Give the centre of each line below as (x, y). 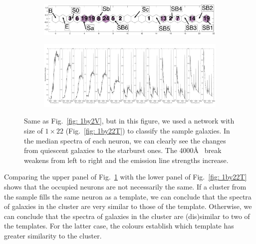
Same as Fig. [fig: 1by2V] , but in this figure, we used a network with (129, 121)
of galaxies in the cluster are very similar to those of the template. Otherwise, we (128, 206)
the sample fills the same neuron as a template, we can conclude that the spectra (128, 196)
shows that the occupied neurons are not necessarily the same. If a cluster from (125, 186)
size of (33, 130)
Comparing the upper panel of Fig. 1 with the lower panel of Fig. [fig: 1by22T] (126, 177)
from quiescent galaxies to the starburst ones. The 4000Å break (123, 150)
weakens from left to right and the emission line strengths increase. (126, 160)
